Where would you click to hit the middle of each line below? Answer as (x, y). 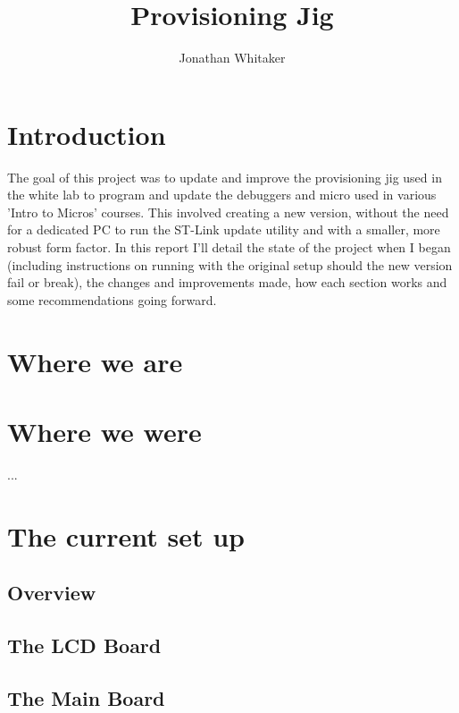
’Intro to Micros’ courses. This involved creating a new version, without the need (228, 212)
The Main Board (86, 697)
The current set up (126, 535)
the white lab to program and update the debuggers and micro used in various (222, 195)
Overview (52, 593)
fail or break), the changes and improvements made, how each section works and (227, 282)
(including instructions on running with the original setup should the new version (230, 264)
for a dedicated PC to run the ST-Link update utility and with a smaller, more (224, 229)
